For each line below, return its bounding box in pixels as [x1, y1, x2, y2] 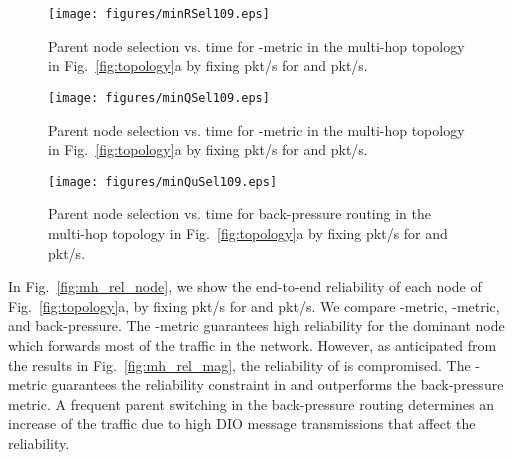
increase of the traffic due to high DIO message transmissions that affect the [8, 413, 476, 434]
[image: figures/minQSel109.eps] [48, 90, 270, 105]
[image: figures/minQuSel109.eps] [48, 174, 278, 189]
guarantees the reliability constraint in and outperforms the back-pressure [51, 374, 504, 395]
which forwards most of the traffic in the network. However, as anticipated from [8, 334, 497, 355]
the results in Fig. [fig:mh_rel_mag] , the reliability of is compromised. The [8, 354, 471, 375]
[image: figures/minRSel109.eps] [48, 7, 270, 21]
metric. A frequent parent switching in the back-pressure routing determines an [8, 393, 494, 414]
